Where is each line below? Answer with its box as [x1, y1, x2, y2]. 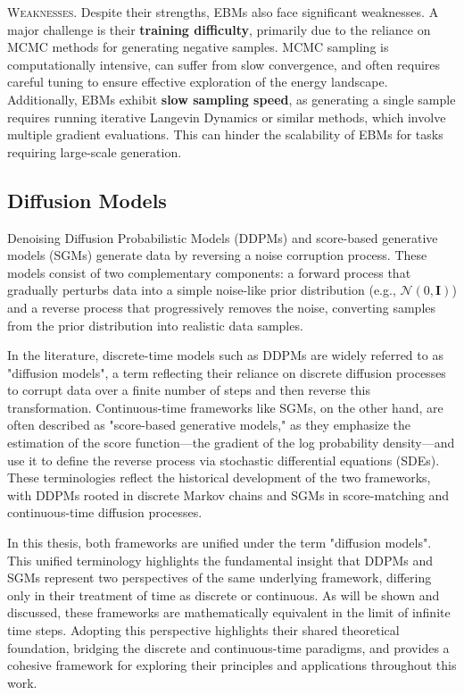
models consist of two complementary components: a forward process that [7, 263, 411, 281]
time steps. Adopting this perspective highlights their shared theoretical [7, 621, 400, 640]
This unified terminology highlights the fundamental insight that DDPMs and [7, 550, 434, 569]
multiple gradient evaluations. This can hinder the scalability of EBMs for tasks [7, 125, 443, 144]
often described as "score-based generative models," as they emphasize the [7, 415, 411, 434]
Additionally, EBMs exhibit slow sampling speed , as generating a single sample [7, 89, 456, 108]
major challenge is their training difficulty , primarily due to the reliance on [7, 20, 431, 38]
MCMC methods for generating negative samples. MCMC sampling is [7, 38, 389, 56]
